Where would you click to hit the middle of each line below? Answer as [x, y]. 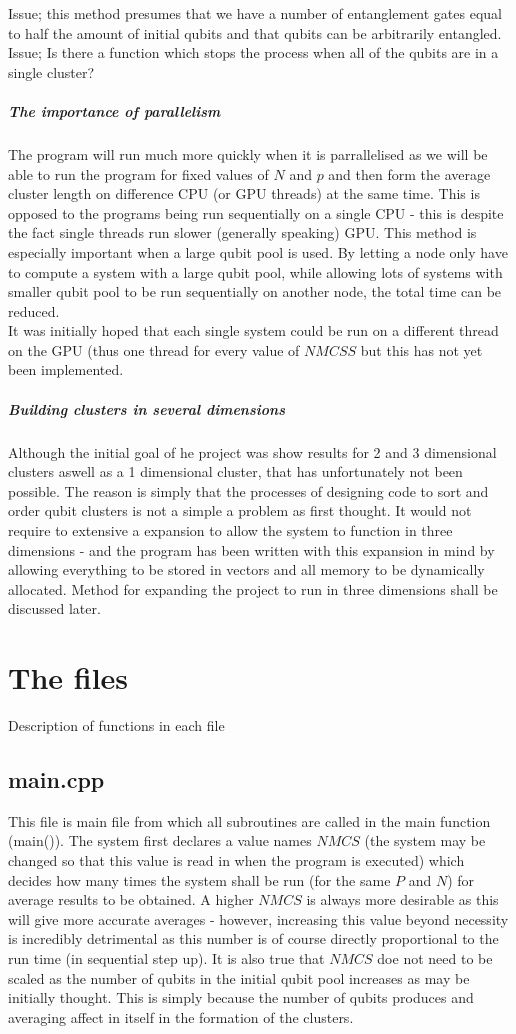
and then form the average [409, 173]
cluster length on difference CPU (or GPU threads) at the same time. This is [244, 193]
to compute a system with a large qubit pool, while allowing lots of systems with [255, 271]
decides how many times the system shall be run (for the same [199, 879]
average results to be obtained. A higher [131, 899]
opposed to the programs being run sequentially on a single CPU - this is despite [256, 212]
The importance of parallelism [114, 110]
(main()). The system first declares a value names [160, 840]
